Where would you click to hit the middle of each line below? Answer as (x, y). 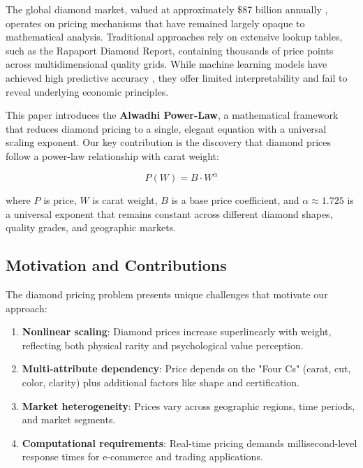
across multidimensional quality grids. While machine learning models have (166, 64)
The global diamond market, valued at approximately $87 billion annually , (167, 9)
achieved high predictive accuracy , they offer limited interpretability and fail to (177, 77)
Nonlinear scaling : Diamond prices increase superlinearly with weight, (177, 331)
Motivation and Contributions (116, 265)
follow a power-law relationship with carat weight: (112, 155)
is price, (60, 200)
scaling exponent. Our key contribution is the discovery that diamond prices (168, 142)
